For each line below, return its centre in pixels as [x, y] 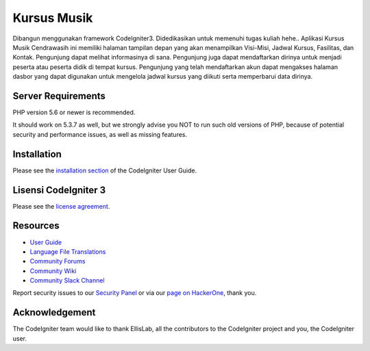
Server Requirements [59, 96]
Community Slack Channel [67, 281]
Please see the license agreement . [61, 206]
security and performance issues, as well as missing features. [100, 134]
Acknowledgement [54, 312]
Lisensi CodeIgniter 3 [59, 190]
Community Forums [58, 261]
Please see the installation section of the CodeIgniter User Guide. [105, 170]
